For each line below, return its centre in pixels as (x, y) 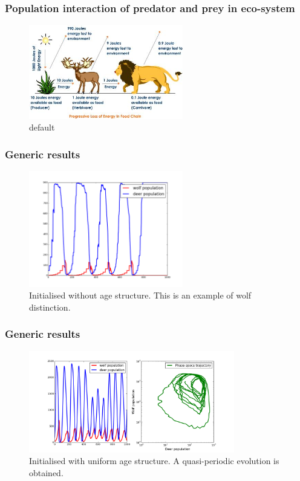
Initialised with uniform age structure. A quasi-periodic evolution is (154, 461)
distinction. (50, 307)
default (42, 127)
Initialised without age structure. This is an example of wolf (140, 295)
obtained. (46, 472)
